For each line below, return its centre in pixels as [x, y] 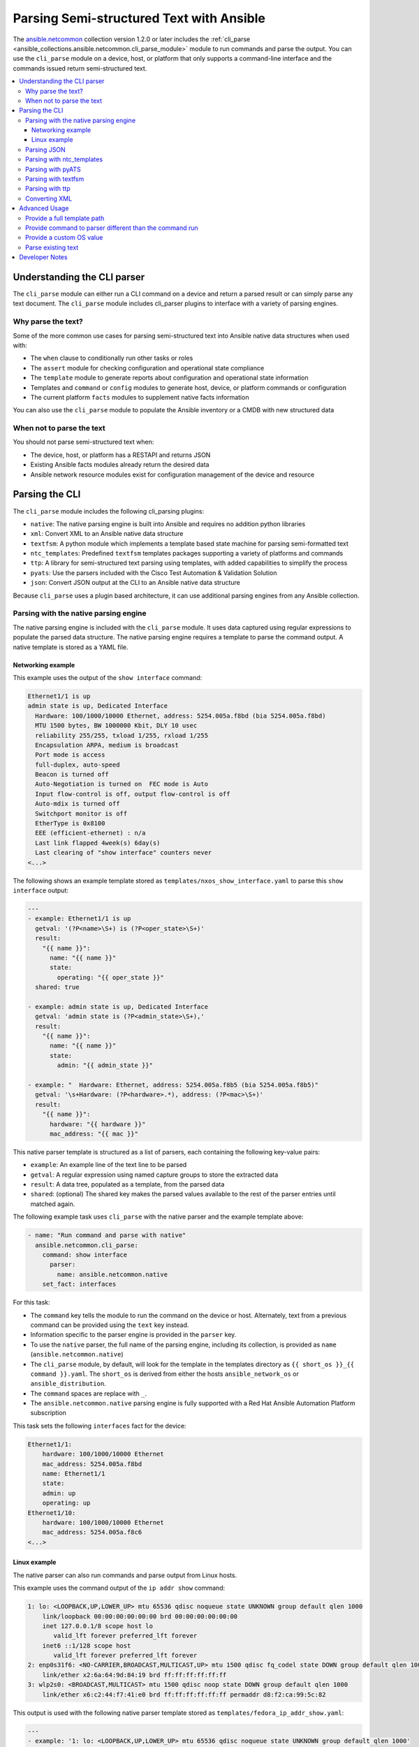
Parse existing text [52, 247]
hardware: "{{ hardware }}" [98, 1124]
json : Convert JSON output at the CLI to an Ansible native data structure [135, 583]
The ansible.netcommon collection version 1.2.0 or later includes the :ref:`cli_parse [132, 39]
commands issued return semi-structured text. [80, 68]
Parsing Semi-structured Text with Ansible [139, 18]
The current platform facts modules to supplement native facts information [140, 397]
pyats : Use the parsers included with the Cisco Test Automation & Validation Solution [154, 572]
